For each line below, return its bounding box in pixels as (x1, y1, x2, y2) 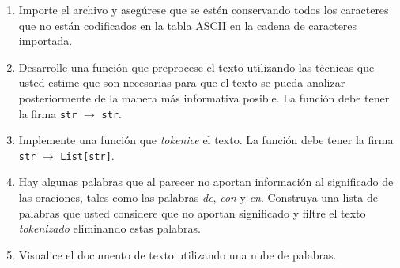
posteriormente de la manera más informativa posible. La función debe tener (18, 89, 390, 106)
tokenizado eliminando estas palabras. (18, 220, 201, 236)
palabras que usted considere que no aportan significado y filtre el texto (18, 204, 366, 221)
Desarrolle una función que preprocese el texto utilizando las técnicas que (18, 58, 375, 75)
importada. (18, 32, 73, 49)
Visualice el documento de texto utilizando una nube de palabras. (18, 246, 337, 262)
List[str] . (60, 147, 115, 163)
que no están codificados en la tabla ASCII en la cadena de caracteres (18, 17, 357, 33)
